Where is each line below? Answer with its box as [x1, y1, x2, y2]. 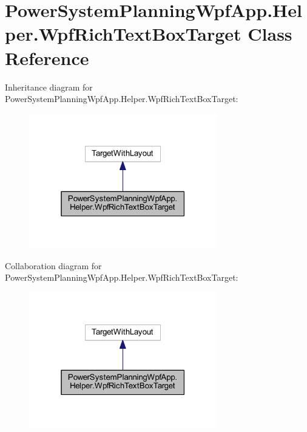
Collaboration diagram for [5, 259, 102, 272]
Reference [5, 45, 89, 70]
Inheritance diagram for [5, 80, 93, 93]
